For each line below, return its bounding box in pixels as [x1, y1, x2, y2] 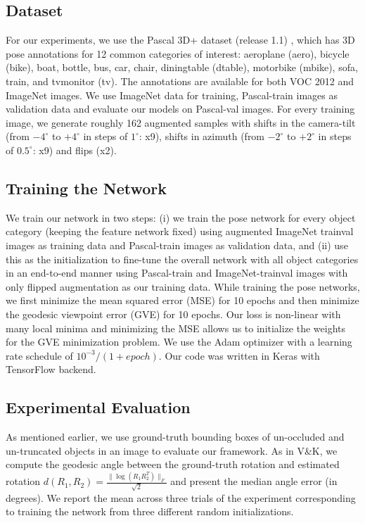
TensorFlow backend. [6, 362, 96, 377]
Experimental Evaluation [6, 396, 191, 418]
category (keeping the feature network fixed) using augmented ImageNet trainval [6, 224, 354, 239]
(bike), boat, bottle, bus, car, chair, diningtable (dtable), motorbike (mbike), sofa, [6, 60, 358, 75]
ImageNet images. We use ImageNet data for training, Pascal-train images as [6, 87, 338, 102]
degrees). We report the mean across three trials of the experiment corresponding [6, 490, 356, 505]
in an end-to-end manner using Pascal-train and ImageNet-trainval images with [6, 265, 348, 280]
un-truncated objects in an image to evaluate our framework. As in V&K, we [6, 443, 338, 458]
